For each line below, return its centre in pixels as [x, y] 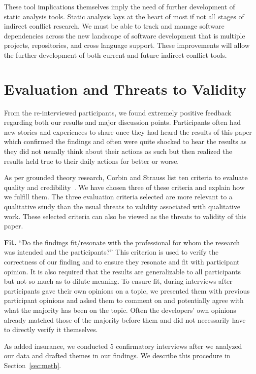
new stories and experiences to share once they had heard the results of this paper [128, 131]
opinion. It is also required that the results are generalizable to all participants [122, 271]
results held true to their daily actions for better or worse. [92, 161]
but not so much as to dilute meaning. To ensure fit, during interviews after [118, 281]
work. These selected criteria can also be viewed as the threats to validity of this [125, 216]
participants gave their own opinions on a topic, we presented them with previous [127, 290]
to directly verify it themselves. [51, 329]
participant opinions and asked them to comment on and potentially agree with [124, 300]
